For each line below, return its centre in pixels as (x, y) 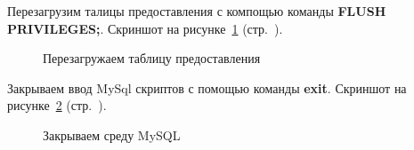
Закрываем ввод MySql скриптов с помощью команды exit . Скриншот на (207, 87)
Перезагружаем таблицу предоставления (152, 58)
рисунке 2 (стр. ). (57, 105)
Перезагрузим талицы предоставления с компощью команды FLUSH (197, 11)
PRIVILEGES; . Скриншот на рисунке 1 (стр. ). (145, 28)
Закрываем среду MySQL (112, 134)
